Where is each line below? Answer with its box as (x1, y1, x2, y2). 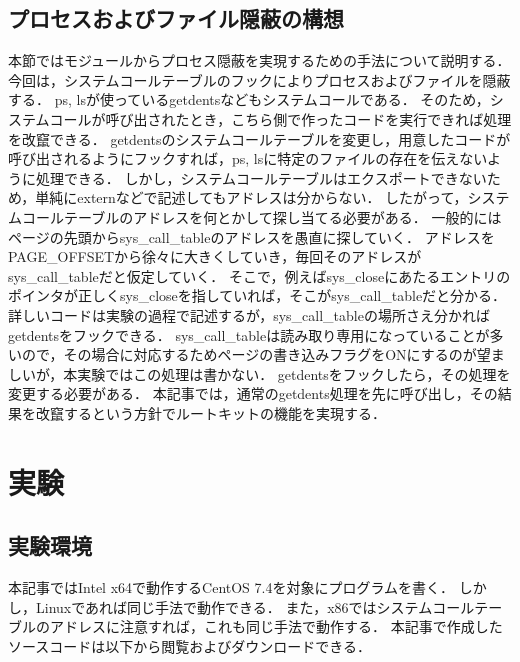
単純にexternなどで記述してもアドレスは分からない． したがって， (35, 187, 468, 208)
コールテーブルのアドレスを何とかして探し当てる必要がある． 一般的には (21, 206, 502, 227)
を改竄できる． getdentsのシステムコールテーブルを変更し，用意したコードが (8, 128, 511, 149)
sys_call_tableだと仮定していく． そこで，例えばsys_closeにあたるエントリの (8, 265, 511, 286)
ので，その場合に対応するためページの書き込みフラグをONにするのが (21, 344, 477, 365)
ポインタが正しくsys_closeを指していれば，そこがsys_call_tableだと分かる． (8, 285, 507, 306)
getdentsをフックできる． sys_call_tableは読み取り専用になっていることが (8, 324, 490, 345)
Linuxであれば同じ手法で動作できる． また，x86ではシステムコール (35, 596, 475, 617)
